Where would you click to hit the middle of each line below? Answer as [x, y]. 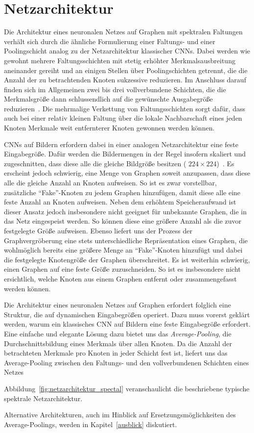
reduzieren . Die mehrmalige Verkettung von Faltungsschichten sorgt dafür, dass [125, 108]
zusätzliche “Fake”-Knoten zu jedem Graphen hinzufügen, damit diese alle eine [122, 192]
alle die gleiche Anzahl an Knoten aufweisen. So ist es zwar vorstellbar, [110, 183]
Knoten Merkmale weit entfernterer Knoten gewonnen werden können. [109, 128]
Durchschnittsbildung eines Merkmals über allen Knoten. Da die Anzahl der [118, 343]
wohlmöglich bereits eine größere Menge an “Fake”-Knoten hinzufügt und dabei [123, 250]
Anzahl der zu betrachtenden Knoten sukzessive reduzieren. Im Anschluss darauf [125, 80]
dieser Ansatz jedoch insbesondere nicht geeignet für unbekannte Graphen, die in [126, 211]
